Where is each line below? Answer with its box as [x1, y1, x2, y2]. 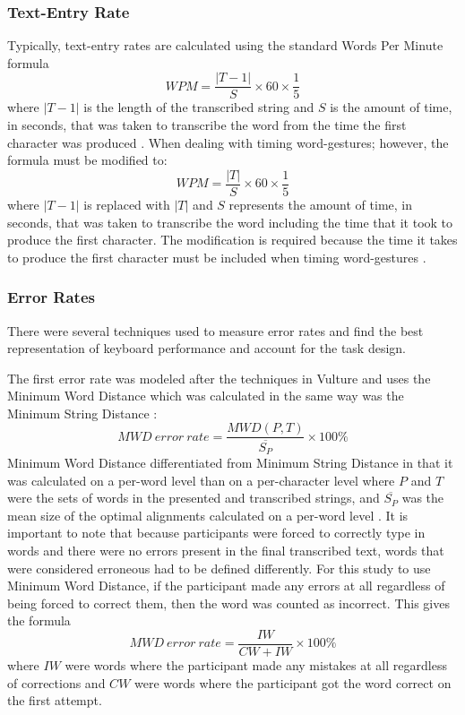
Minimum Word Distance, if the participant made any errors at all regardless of [7, 576, 445, 595]
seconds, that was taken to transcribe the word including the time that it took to [7, 212, 453, 231]
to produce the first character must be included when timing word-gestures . [7, 247, 426, 266]
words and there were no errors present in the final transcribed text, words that [7, 541, 444, 560]
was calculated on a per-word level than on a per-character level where [7, 470, 395, 489]
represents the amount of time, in [228, 194, 412, 213]
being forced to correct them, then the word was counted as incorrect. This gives [7, 593, 450, 612]
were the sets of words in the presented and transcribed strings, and [7, 488, 380, 507]
